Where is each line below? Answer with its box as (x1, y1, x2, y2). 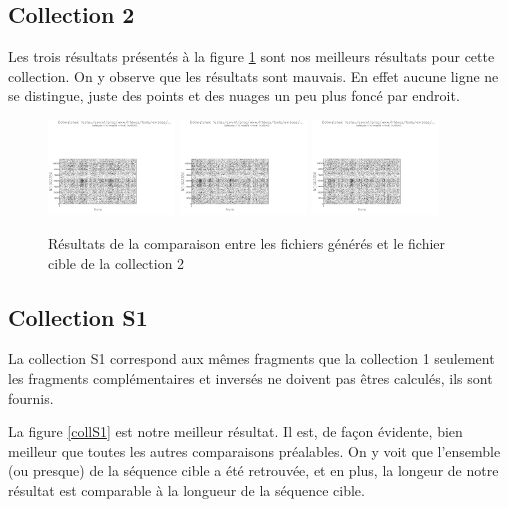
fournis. (8, 387, 54, 408)
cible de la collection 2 (48, 252, 185, 273)
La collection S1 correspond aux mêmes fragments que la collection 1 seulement (8, 348, 495, 369)
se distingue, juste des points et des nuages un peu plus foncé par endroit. (8, 85, 460, 106)
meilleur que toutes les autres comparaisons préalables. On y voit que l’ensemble (8, 440, 501, 461)
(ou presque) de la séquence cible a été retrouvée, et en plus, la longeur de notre (8, 460, 499, 481)
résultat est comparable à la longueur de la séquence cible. (8, 479, 365, 500)
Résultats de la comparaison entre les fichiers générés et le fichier (48, 232, 446, 253)
